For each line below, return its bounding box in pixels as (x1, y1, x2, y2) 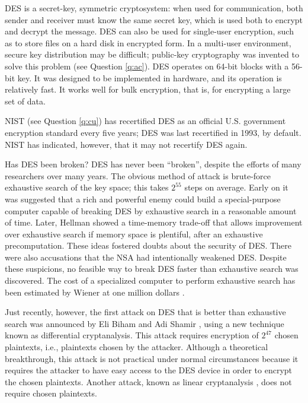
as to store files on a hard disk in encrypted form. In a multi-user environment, (5, 36, 291, 49)
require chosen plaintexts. (5, 387, 97, 399)
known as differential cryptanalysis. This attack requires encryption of (5, 329, 259, 341)
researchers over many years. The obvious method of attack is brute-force (5, 169, 271, 182)
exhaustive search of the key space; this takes (5, 181, 169, 193)
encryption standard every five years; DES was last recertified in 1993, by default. (5, 126, 301, 138)
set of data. (5, 94, 46, 107)
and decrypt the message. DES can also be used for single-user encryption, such (5, 25, 294, 37)
